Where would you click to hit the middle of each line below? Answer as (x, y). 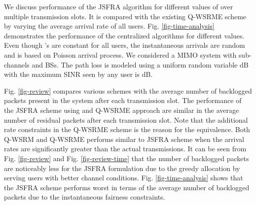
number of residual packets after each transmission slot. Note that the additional (126, 120)
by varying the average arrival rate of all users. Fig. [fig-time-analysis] (109, 26)
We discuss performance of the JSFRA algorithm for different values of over (119, 6)
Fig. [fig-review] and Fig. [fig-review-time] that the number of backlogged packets (127, 158)
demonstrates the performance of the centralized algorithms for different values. (124, 35)
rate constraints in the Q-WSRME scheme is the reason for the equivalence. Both (127, 129)
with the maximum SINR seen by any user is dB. (78, 74)
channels (17, 64)
